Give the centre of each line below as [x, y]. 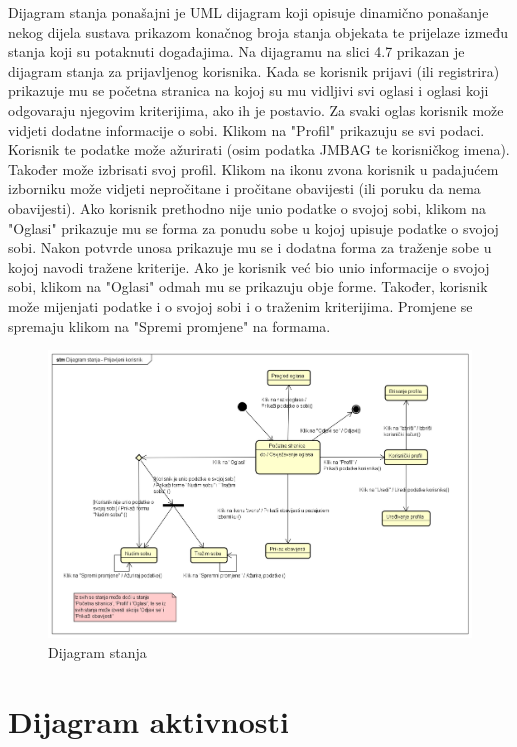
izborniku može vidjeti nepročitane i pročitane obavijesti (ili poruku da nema [244, 188]
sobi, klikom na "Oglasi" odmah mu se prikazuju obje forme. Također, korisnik [248, 286]
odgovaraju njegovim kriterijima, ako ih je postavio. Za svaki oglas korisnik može [256, 109]
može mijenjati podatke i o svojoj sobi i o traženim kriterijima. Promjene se [240, 305]
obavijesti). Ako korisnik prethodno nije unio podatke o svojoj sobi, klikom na [247, 207]
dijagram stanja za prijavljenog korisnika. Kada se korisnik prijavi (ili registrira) [254, 70]
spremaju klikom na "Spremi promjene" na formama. [169, 325]
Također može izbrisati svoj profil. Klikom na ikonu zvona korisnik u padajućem [253, 168]
